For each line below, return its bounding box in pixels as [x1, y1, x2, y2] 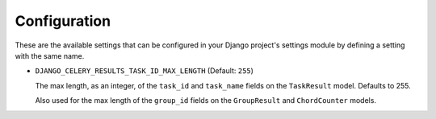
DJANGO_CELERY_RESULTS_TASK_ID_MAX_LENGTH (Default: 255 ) [35, 66, 254, 76]
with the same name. [15, 51, 85, 60]
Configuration [15, 12, 111, 30]
